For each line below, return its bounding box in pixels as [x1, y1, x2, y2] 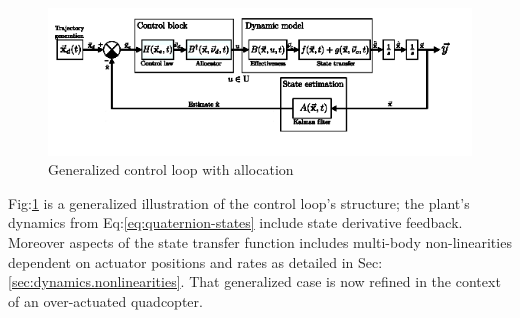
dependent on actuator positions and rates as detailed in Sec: [8, 251, 383, 272]
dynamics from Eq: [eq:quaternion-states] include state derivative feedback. [8, 212, 463, 233]
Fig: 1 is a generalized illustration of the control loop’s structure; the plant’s [8, 192, 470, 213]
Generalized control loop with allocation [48, 159, 294, 180]
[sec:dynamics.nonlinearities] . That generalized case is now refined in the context [8, 271, 501, 292]
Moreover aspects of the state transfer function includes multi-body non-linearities [8, 232, 512, 253]
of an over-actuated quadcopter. [8, 290, 203, 311]
